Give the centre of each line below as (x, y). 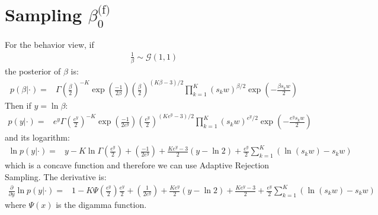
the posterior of (33, 71)
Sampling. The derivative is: (56, 176)
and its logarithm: (37, 137)
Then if (18, 105)
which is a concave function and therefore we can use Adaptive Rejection (137, 165)
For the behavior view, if (49, 44)
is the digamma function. (101, 205)
